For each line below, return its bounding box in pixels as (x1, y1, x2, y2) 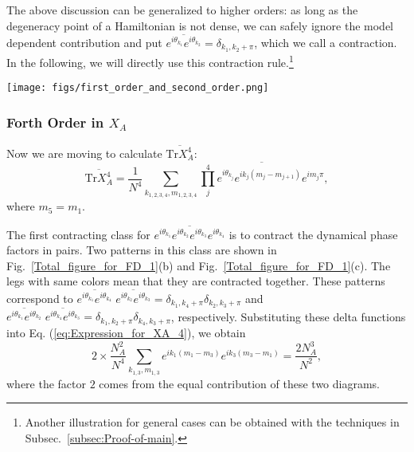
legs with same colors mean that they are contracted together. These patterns (6, 273, 385, 289)
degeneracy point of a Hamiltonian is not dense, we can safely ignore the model (6, 17, 394, 33)
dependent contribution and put (6, 34, 162, 51)
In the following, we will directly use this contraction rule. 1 (6, 51, 294, 70)
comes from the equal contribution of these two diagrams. (99, 375, 381, 391)
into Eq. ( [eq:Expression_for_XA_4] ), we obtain (6, 324, 246, 341)
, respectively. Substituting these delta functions (170, 308, 406, 324)
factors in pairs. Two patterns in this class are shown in (6, 242, 277, 258)
